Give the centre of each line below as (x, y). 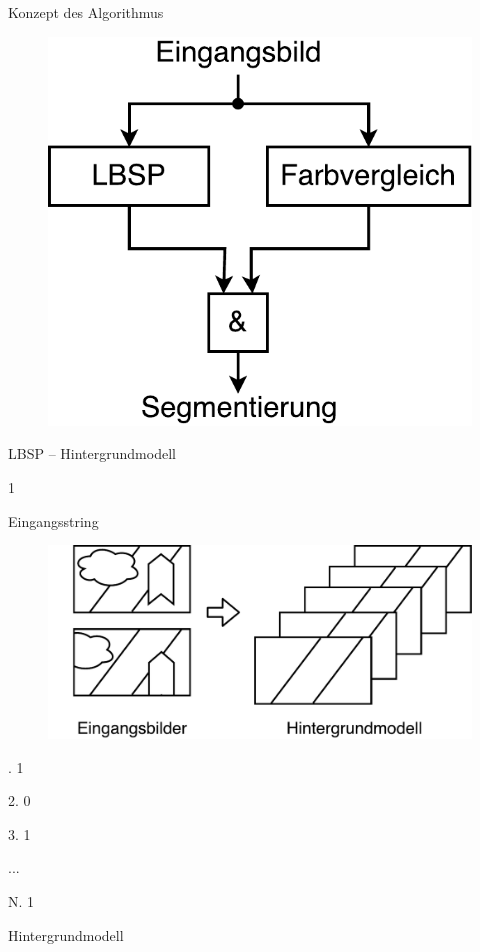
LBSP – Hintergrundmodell (92, 453)
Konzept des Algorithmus (86, 12)
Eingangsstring (53, 520)
